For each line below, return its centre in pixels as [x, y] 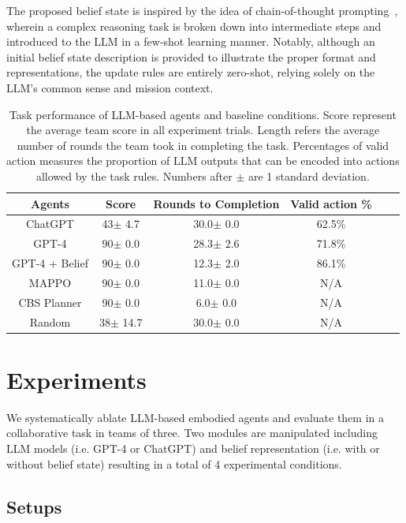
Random [50, 321]
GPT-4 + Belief [50, 263]
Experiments [76, 379]
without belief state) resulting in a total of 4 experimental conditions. [174, 463]
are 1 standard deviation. [309, 176]
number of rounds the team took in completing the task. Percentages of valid [203, 145]
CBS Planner [50, 302]
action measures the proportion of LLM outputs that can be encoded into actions [203, 161]
